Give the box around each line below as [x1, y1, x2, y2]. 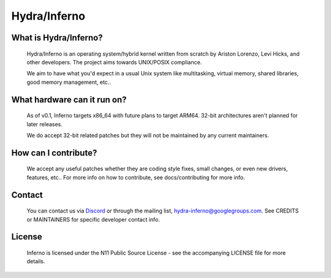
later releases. [26, 120, 63, 128]
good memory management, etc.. [26, 78, 112, 86]
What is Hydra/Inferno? [11, 32, 103, 43]
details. [26, 258, 45, 265]
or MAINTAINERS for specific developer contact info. [26, 216, 161, 223]
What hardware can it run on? [11, 94, 127, 105]
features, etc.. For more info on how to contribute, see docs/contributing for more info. [26, 173, 245, 181]
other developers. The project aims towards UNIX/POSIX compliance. [26, 58, 202, 66]
